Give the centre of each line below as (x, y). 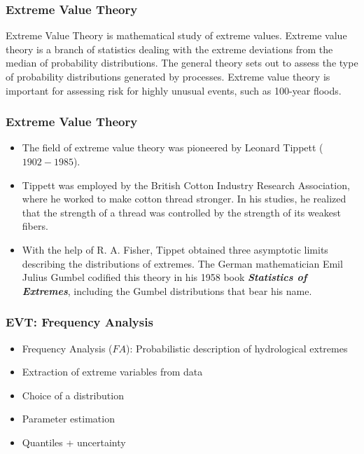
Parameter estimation (68, 419)
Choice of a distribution (73, 395)
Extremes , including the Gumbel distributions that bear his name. (167, 290)
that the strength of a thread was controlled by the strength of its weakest (181, 212)
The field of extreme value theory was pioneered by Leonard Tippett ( (173, 147)
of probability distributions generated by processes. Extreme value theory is (168, 76)
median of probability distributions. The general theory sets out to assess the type (182, 63)
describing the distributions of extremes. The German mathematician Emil (182, 263)
